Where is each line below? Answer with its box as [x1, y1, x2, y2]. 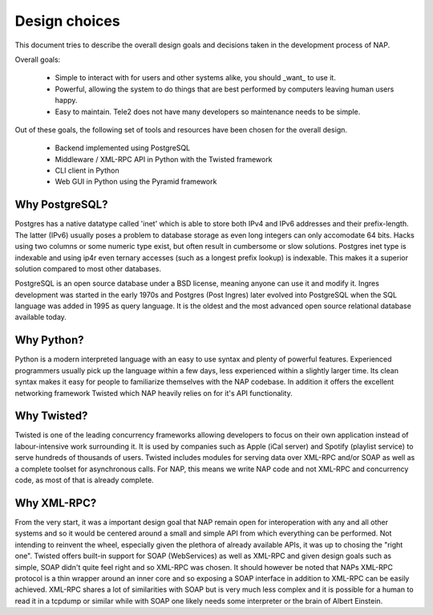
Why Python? [14, 333, 84, 347]
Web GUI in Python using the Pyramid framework [55, 177, 217, 186]
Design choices [14, 12, 120, 30]
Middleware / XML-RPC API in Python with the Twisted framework [55, 154, 273, 164]
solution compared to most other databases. [14, 263, 162, 273]
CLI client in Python [55, 165, 119, 176]
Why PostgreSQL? [14, 198, 108, 212]
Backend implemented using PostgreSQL [55, 143, 191, 153]
